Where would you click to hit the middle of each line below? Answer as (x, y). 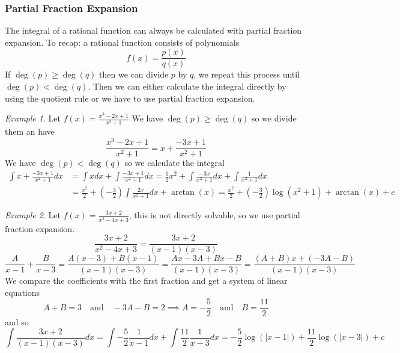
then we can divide (134, 74)
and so (17, 321)
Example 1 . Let (33, 118)
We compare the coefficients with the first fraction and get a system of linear (146, 281)
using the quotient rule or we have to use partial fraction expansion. (130, 98)
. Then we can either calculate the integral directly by (187, 86)
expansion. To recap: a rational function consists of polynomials (122, 42)
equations (23, 292)
